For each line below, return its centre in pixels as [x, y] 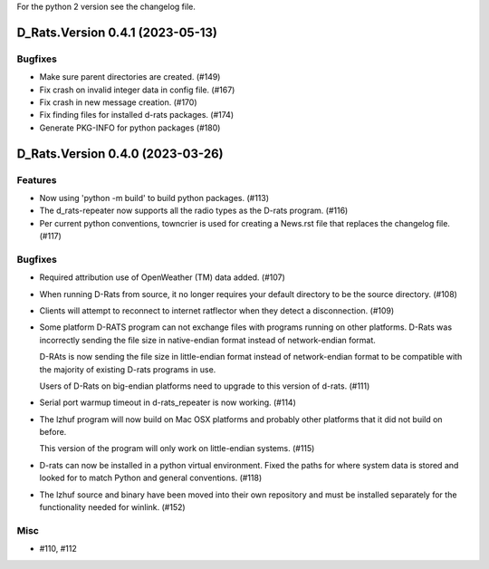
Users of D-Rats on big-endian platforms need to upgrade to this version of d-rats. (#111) [205, 386]
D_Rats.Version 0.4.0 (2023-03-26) [120, 154]
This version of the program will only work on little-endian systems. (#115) [177, 448]
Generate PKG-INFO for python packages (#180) [130, 128]
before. [53, 432]
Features [37, 179]
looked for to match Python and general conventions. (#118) [151, 478]
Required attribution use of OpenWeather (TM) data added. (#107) [162, 277]
